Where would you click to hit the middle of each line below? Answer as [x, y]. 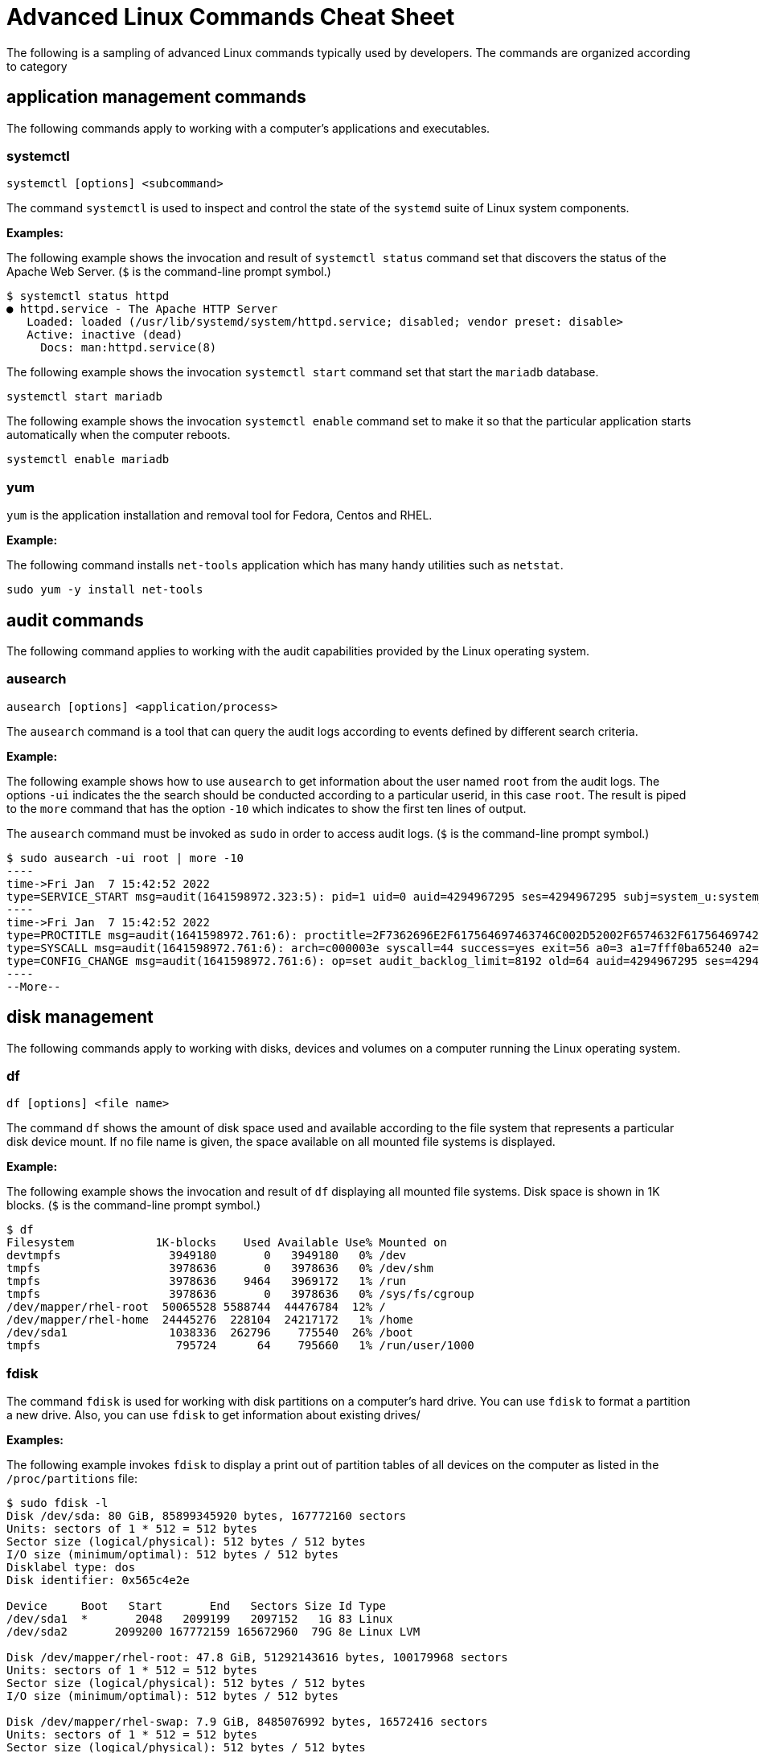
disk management [80, 1017]
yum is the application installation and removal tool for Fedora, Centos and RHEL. [219, 515]
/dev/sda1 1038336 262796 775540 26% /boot [210, 1333]
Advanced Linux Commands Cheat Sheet [231, 17]
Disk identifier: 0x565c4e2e [98, 1581]
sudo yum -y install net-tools [105, 590]
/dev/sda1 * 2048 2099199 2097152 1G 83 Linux [200, 1619]
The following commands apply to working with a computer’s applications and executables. [248, 128]
